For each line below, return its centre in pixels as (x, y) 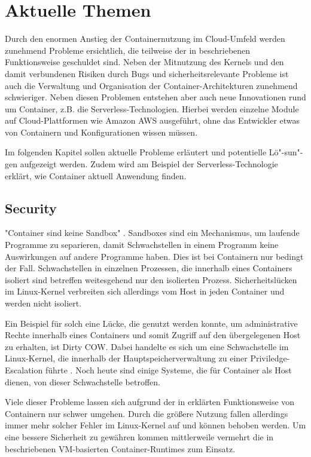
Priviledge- (270, 358)
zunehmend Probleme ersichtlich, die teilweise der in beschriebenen (128, 50)
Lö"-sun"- (286, 152)
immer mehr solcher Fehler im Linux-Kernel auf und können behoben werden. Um (155, 425)
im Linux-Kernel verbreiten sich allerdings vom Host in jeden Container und (145, 291)
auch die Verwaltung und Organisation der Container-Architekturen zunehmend (151, 85)
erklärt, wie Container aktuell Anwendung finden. (96, 175)
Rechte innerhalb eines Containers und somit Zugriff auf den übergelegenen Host (153, 335)
